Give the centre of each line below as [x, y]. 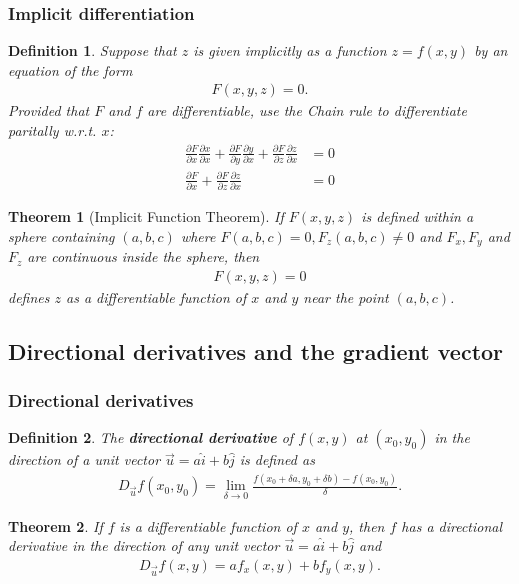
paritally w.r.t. [52, 130]
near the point [346, 296]
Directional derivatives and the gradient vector [256, 350]
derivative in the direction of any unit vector [144, 545]
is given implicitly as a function [290, 50]
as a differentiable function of [156, 296]
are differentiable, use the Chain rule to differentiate [307, 110]
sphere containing [61, 235]
